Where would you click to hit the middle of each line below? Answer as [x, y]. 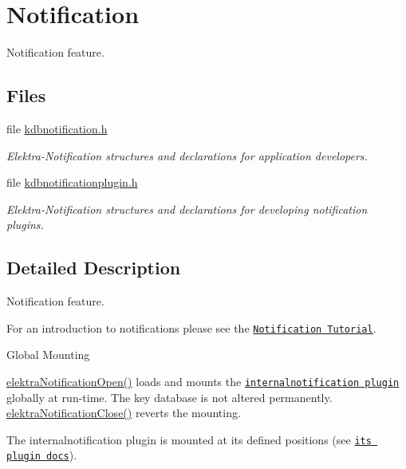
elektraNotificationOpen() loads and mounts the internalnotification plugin [203, 381]
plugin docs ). [42, 455]
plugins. [25, 225]
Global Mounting [48, 355]
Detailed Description [94, 268]
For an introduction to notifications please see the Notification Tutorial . [191, 327]
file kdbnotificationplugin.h [72, 182]
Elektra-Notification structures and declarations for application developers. [187, 155]
